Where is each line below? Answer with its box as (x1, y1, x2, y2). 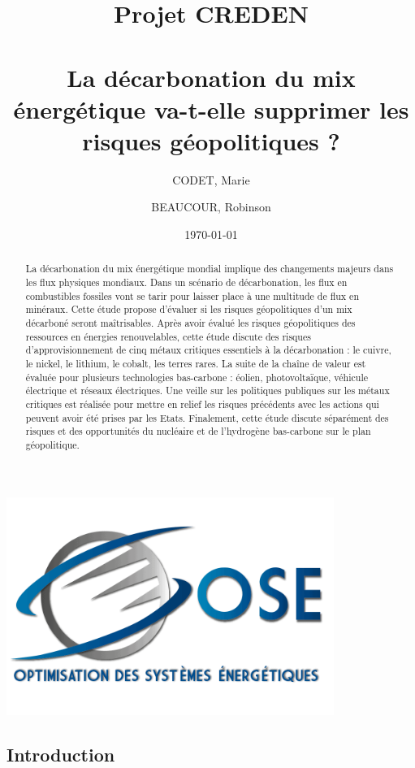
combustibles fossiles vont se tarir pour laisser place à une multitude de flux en (25, 289, 359, 302)
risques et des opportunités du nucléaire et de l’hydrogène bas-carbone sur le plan (25, 424, 371, 438)
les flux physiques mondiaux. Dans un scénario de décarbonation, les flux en (25, 276, 348, 289)
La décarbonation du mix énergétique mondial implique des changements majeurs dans (25, 262, 394, 276)
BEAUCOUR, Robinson (151, 198, 271, 215)
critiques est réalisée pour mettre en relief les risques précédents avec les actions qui (25, 397, 379, 411)
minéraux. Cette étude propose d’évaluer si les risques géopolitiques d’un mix (25, 302, 352, 316)
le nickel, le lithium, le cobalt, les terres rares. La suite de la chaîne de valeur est (25, 357, 366, 371)
